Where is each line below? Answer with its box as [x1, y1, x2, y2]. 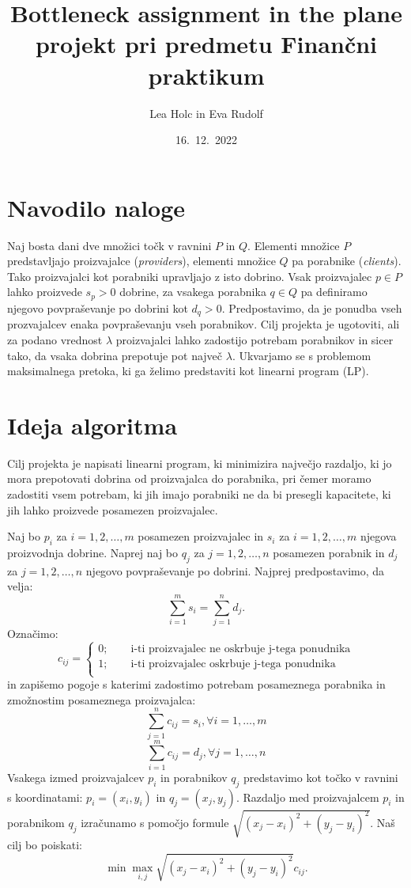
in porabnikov [160, 768, 228, 785]
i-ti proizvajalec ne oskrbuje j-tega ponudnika [130, 643, 351, 655]
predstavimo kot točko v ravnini [243, 768, 398, 785]
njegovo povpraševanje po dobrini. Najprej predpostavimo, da [85, 562, 385, 579]
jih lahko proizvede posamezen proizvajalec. [7, 501, 218, 518]
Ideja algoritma [7, 408, 178, 441]
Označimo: [7, 625, 58, 642]
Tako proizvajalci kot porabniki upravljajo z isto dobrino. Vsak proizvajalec [7, 268, 372, 284]
